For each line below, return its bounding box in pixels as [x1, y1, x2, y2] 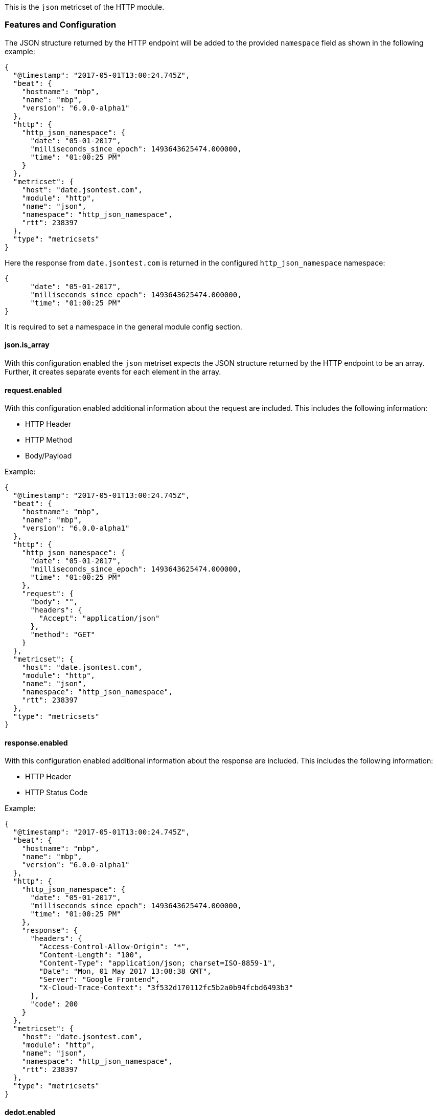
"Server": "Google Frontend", [39, 975, 160, 984]
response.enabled [5, 738, 68, 747]
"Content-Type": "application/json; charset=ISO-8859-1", [39, 959, 277, 968]
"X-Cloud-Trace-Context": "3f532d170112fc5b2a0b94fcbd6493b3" [39, 983, 293, 992]
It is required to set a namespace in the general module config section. [5, 322, 242, 331]
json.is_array [5, 340, 50, 349]
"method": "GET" [30, 630, 96, 639]
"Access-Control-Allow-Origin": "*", [39, 943, 190, 951]
